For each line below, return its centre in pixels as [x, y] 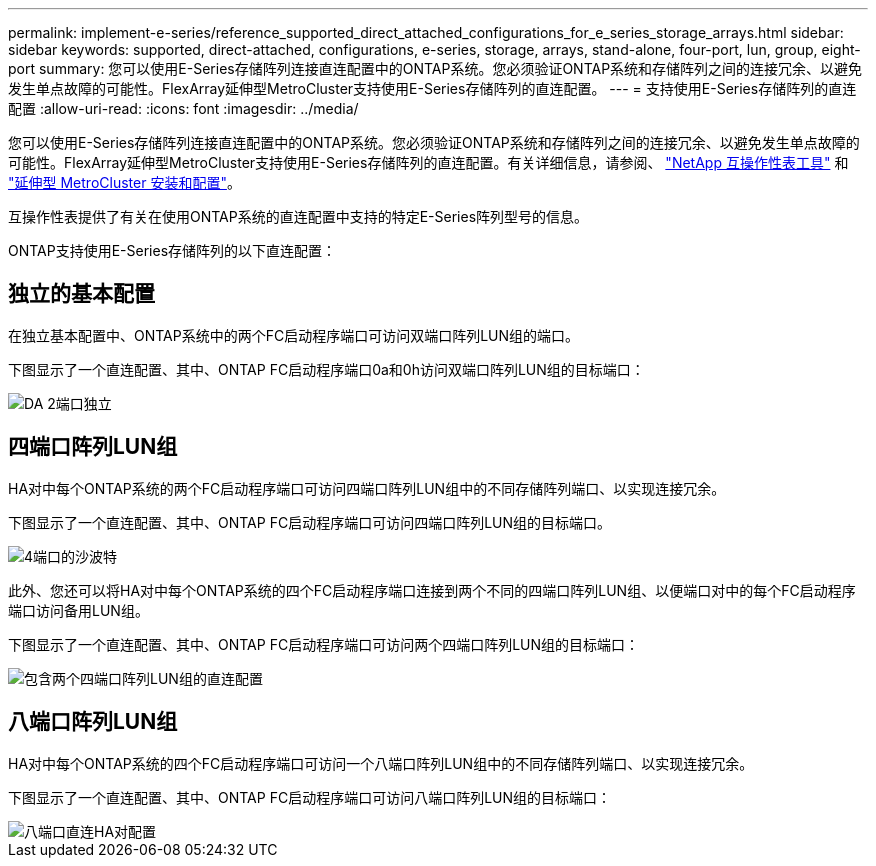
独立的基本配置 [81, 294]
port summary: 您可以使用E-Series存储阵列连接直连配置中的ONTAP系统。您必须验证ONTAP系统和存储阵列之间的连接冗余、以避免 [435, 68]
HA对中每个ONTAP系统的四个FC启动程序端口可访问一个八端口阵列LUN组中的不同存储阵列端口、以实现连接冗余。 [381, 763]
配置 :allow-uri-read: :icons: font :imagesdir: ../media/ [183, 108]
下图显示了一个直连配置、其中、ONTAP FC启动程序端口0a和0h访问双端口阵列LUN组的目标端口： [326, 369]
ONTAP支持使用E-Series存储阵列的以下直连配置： [172, 250]
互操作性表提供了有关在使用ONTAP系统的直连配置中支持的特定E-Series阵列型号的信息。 [298, 216]
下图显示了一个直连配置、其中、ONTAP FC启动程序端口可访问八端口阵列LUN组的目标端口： [310, 797]
